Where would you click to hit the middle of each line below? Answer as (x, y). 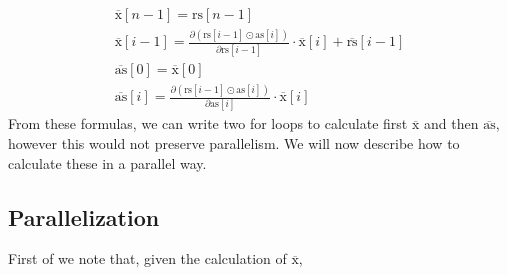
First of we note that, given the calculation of (147, 258)
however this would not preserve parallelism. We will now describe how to (234, 142)
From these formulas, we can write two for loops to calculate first (208, 123)
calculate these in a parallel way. (107, 162)
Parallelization (84, 216)
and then (451, 123)
